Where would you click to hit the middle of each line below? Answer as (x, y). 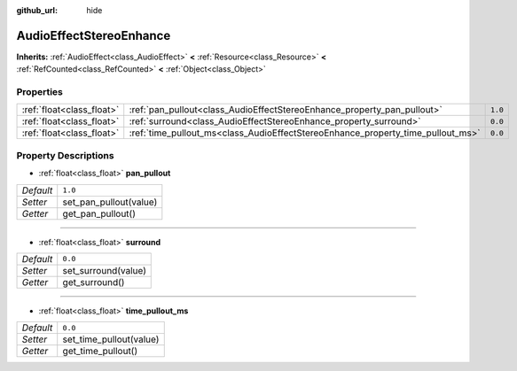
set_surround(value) (104, 270)
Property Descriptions (65, 155)
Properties (40, 92)
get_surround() (94, 282)
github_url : (37, 10)
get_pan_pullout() (99, 213)
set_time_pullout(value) (111, 339)
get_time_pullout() (100, 352)
